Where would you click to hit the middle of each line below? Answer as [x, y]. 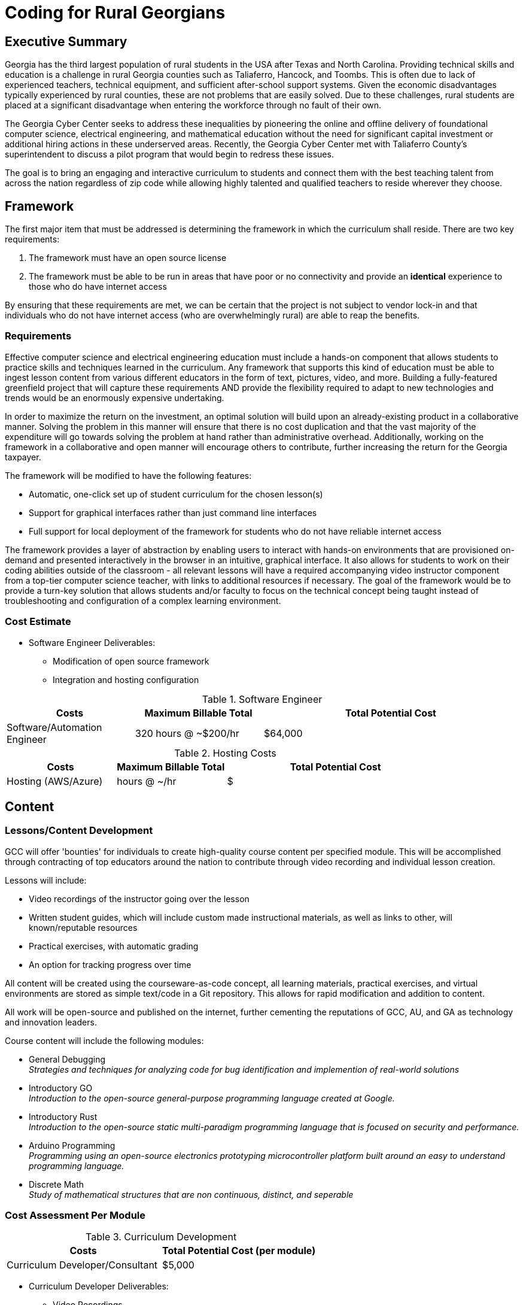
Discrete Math [56, 1184]
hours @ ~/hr [147, 781]
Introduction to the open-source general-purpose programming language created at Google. [212, 1098]
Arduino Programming [72, 1145]
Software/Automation [54, 727]
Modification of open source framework [131, 661]
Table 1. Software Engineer [262, 699]
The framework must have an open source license [128, 258]
